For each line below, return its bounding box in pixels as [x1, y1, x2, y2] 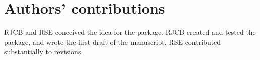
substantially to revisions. [4, 46, 83, 57]
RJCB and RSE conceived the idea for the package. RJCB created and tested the [4, 27, 256, 37]
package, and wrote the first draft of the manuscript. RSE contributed [4, 36, 221, 47]
